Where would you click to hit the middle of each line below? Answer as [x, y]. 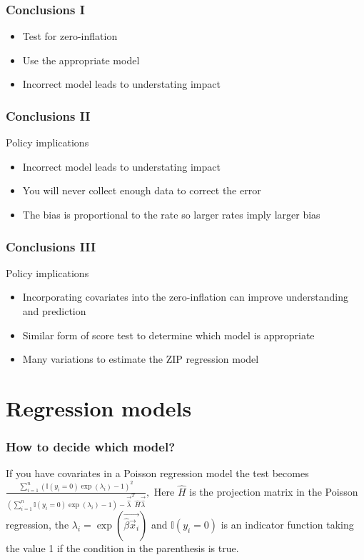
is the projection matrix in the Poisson [274, 491]
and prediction [54, 311]
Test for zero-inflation [70, 36]
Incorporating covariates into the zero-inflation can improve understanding [185, 297]
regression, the [37, 524]
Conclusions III [51, 246]
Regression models [99, 407]
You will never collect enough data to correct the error [142, 190]
